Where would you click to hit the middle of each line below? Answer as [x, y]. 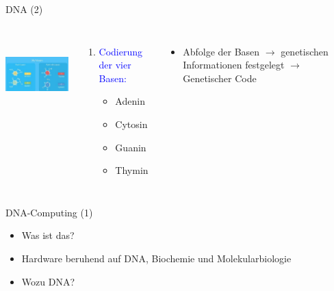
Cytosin [131, 124]
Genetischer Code [220, 78]
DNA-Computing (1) [49, 212]
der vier [115, 65]
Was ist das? [48, 235]
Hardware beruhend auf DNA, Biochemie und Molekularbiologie [156, 258]
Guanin [131, 147]
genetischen [305, 51]
